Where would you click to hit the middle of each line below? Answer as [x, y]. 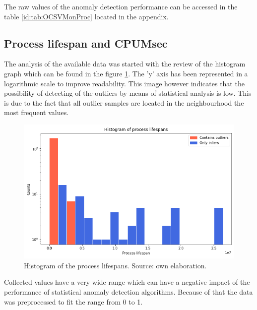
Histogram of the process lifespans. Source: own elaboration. [115, 265]
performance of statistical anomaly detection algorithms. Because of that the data [128, 291]
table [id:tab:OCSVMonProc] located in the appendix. [86, 16]
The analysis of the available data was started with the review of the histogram [125, 64]
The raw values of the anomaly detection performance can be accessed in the [121, 6]
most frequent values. [36, 112]
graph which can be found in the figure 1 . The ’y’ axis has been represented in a [126, 73]
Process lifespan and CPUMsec [86, 43]
